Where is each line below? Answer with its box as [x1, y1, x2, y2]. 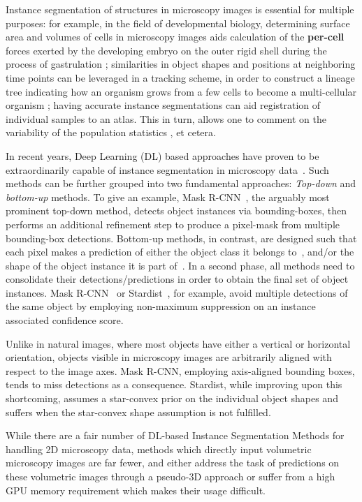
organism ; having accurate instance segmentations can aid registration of [6, 98, 321, 112]
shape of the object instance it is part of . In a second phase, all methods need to [6, 258, 355, 272]
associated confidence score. [6, 313, 124, 327]
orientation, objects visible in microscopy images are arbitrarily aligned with [6, 350, 332, 364]
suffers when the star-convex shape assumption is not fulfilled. [6, 404, 271, 419]
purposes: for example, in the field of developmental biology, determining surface [6, 15, 350, 30]
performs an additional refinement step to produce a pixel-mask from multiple [6, 216, 340, 231]
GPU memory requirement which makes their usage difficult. [6, 482, 266, 497]
